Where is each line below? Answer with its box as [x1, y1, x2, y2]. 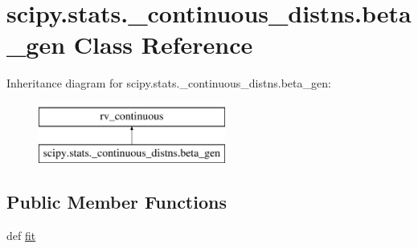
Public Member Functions [6, 189, 227, 214]
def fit [6, 227, 36, 244]
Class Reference [73, 28, 253, 61]
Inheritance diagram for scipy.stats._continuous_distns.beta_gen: [6, 75, 331, 91]
